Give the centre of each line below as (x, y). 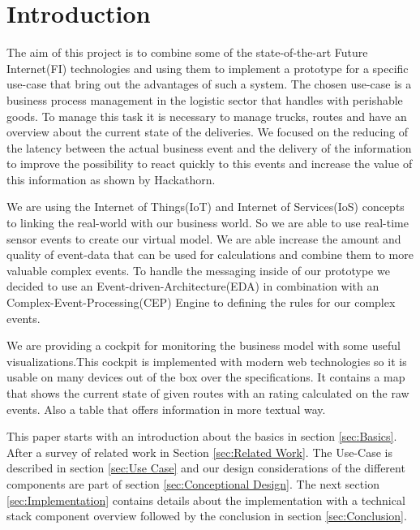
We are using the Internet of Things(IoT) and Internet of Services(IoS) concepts (206, 207)
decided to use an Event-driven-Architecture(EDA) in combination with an (193, 286)
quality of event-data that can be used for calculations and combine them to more (210, 254)
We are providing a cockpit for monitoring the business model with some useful (204, 345)
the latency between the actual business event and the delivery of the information (209, 147)
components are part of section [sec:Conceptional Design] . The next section (193, 483)
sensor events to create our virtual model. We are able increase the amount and (204, 238)
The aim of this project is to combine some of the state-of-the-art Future (187, 52)
